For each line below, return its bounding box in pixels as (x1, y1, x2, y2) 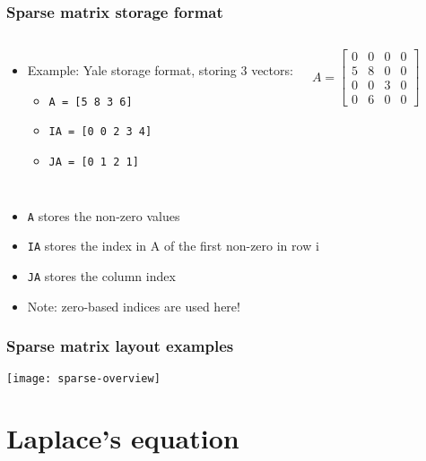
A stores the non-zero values (27, 206, 180, 225)
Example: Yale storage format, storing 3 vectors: (27, 61, 293, 80)
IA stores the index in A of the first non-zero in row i (27, 236, 319, 255)
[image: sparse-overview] (6, 371, 161, 385)
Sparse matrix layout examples (6, 335, 234, 357)
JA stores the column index (27, 267, 176, 286)
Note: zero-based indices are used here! (27, 296, 240, 315)
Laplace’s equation (6, 420, 239, 457)
